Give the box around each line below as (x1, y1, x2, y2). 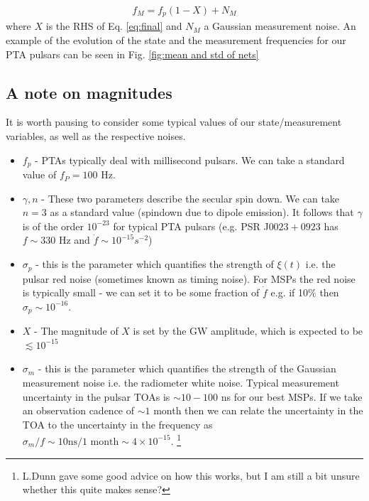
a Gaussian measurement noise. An (204, 18, 356, 33)
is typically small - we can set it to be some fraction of (22, 285, 260, 300)
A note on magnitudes (6, 81, 172, 103)
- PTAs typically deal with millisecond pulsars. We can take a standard (35, 152, 345, 167)
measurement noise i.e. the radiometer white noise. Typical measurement (22, 375, 339, 389)
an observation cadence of (22, 403, 135, 418)
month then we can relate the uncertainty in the (153, 403, 363, 418)
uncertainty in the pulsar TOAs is (22, 389, 170, 404)
